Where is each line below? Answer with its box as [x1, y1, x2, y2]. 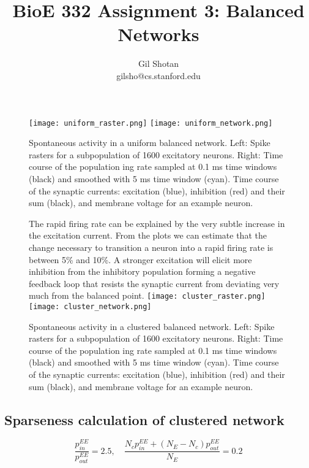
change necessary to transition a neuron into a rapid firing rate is [29, 240, 274, 253]
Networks [117, 21, 199, 47]
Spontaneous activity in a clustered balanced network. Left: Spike [29, 320, 275, 332]
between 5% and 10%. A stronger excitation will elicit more [29, 253, 252, 266]
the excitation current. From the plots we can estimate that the [29, 229, 267, 242]
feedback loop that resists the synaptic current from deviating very [29, 277, 280, 290]
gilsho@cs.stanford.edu [116, 69, 201, 82]
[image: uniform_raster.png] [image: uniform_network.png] [29, 118, 273, 128]
